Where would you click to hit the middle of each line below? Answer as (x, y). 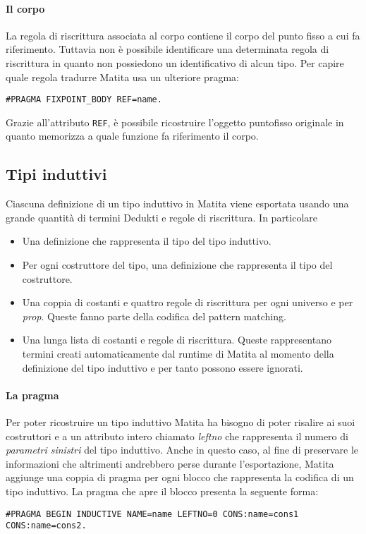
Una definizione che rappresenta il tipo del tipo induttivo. (147, 241)
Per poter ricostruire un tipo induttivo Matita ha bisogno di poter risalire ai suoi (181, 422)
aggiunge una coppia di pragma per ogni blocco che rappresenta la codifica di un (180, 477)
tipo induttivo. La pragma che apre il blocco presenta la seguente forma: (162, 491)
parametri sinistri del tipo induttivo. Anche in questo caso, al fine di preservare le (182, 450)
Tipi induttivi (56, 174)
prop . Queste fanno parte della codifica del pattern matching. (154, 316)
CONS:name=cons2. (46, 526)
